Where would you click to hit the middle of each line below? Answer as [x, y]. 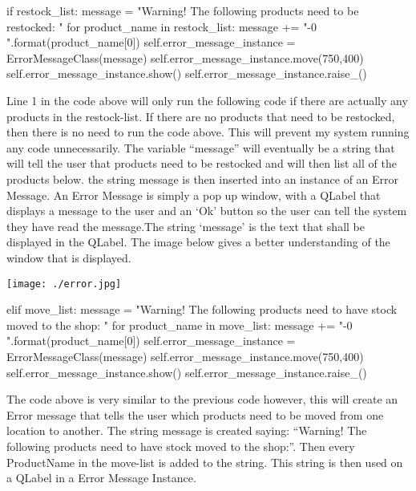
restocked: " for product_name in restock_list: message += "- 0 [162, 26]
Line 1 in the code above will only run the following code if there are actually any [207, 100]
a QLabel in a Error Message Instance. [101, 478]
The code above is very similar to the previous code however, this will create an [202, 399]
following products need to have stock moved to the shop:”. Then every [181, 446]
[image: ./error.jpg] [64, 284]
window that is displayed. [69, 257]
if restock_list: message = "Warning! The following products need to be [183, 10]
